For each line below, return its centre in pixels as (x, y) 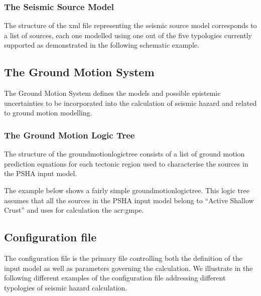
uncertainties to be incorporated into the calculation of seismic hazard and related (130, 103)
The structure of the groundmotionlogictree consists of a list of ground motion (124, 154)
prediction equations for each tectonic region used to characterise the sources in (126, 163)
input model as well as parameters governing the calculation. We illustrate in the (128, 268)
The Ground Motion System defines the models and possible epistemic (112, 93)
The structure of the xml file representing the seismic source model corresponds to (130, 25)
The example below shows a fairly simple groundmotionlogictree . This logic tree (127, 190)
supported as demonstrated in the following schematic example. (102, 45)
